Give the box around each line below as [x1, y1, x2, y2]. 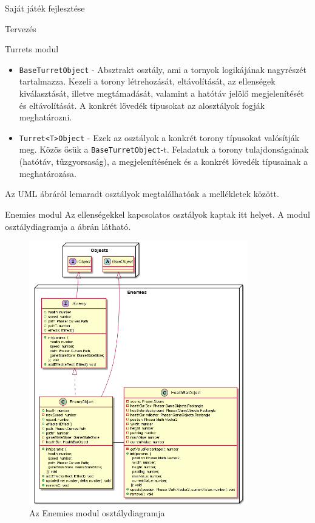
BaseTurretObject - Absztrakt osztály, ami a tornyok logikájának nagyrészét [19, 63, 307, 75]
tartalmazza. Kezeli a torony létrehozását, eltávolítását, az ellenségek [19, 75, 276, 88]
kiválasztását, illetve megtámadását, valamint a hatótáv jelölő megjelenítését [19, 87, 304, 100]
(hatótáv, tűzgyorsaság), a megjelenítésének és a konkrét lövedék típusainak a [19, 155, 308, 168]
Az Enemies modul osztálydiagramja [29, 507, 165, 519]
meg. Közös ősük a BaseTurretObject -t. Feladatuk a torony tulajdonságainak [19, 143, 309, 156]
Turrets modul [5, 43, 59, 55]
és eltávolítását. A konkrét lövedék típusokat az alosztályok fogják [19, 99, 265, 111]
